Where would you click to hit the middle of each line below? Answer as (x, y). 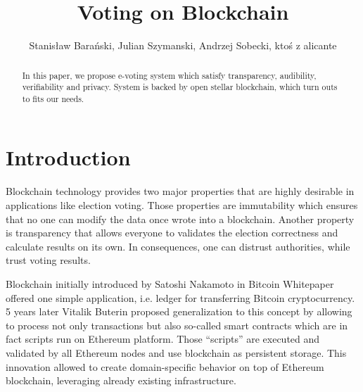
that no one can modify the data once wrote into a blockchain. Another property (180, 219)
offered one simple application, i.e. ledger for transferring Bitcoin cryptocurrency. (180, 297)
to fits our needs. (53, 98)
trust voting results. (48, 260)
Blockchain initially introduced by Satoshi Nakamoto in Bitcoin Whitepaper (170, 283)
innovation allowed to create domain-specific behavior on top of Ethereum (165, 366)
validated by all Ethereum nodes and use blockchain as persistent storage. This (176, 352)
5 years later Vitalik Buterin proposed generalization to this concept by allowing (179, 311)
